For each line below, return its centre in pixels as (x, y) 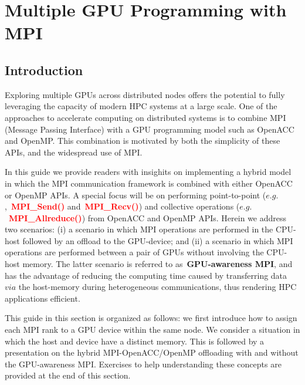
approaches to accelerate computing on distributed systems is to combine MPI (145, 117)
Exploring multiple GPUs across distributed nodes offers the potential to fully (145, 94)
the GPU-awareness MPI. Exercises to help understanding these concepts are (143, 364)
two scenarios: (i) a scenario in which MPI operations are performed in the (139, 229)
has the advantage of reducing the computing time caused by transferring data (146, 275)
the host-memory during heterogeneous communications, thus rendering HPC (157, 287)
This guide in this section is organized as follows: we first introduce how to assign (151, 318)
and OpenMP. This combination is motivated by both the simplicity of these (143, 141)
